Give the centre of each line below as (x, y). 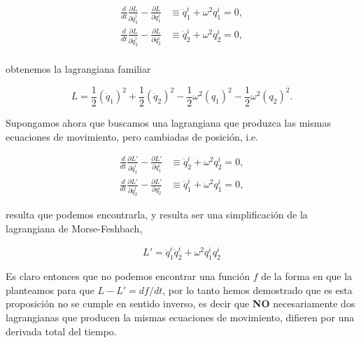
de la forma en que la (307, 276)
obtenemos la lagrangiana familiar (78, 69)
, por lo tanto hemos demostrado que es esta (257, 289)
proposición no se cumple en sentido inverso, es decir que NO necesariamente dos (180, 303)
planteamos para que (50, 289)
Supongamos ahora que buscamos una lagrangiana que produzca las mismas (168, 122)
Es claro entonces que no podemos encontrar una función (128, 276)
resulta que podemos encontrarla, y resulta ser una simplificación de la (157, 215)
